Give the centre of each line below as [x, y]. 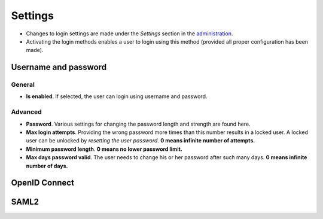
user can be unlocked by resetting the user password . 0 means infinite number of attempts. [141, 141]
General [23, 85]
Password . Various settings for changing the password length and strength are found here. [138, 124]
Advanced [26, 112]
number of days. [47, 166]
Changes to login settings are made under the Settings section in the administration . [129, 34]
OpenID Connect [43, 183]
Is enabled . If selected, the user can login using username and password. [117, 96]
